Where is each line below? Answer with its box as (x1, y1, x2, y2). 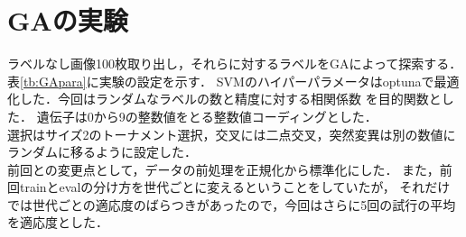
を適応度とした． (7, 213, 108, 232)
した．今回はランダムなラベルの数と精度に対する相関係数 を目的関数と (19, 89, 442, 108)
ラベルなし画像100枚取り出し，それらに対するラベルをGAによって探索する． (7, 54, 462, 73)
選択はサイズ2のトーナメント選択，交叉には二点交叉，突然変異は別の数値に (7, 124, 456, 143)
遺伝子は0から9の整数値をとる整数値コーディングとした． (36, 106, 377, 125)
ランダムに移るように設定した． (7, 142, 197, 161)
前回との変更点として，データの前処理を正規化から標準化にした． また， (7, 160, 440, 178)
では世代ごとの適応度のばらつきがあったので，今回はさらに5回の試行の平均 (7, 195, 456, 214)
